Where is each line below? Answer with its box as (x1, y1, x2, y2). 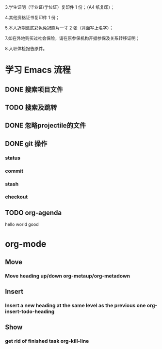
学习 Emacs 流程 (5, 65, 71, 75)
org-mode (5, 239, 47, 250)
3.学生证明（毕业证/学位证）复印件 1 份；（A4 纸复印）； (5, 4, 115, 10)
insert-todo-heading (5, 308, 55, 315)
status (5, 154, 21, 161)
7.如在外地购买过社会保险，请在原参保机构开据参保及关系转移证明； (5, 36, 140, 41)
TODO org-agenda (5, 208, 62, 217)
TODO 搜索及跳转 (5, 103, 57, 111)
